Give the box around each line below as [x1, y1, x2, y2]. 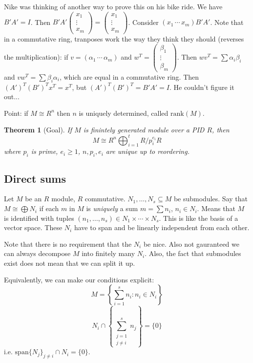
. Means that [197, 203, 235, 214]
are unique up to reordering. [105, 146, 190, 156]
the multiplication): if [4, 52, 68, 62]
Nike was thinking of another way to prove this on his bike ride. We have [4, 1, 223, 11]
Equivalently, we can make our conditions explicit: [4, 274, 154, 284]
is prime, [31, 146, 58, 156]
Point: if [4, 107, 28, 118]
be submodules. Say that [173, 193, 248, 204]
